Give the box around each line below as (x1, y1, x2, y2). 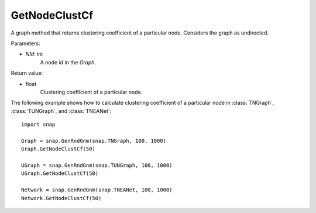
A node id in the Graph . (40, 59, 97, 66)
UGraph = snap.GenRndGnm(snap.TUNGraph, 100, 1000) (21, 162, 173, 169)
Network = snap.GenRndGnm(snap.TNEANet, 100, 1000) (21, 187, 173, 193)
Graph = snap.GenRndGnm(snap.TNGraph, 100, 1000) (21, 138, 167, 144)
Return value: (11, 70, 43, 77)
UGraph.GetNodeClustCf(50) (21, 170, 99, 177)
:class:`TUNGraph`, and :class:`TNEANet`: (11, 107, 112, 114)
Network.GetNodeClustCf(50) (21, 195, 102, 201)
